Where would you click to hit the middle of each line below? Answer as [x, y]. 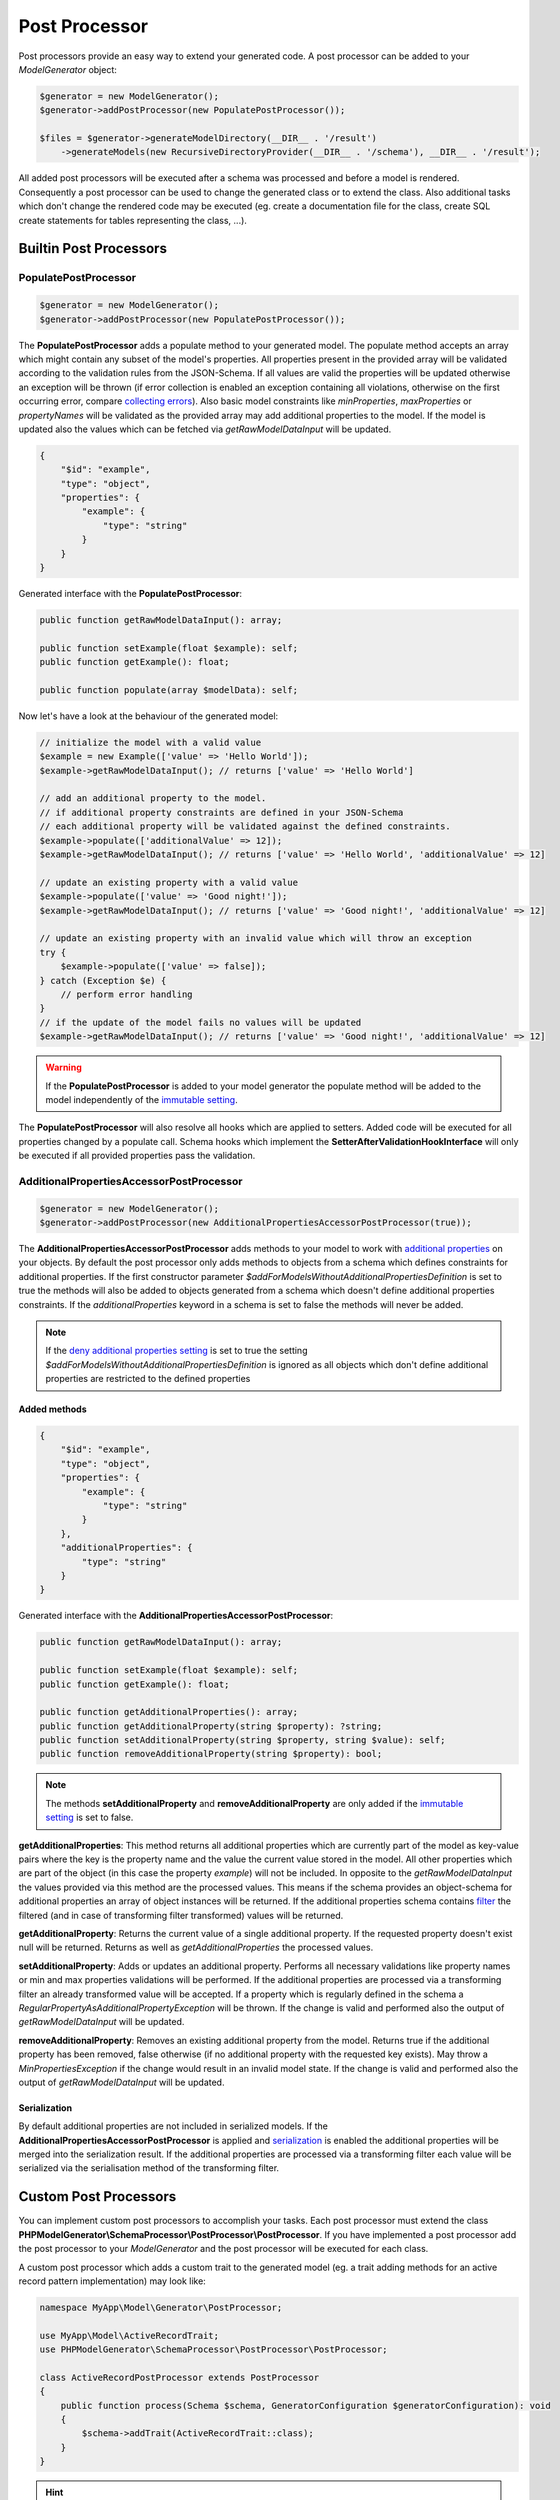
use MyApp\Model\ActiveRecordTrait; [129, 2335]
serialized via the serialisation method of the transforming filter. [149, 2168]
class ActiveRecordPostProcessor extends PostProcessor [179, 2377]
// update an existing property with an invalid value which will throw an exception [255, 938]
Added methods [52, 1409]
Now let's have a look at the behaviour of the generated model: [148, 716]
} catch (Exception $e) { [103, 980]
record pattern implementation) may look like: [112, 2281]
